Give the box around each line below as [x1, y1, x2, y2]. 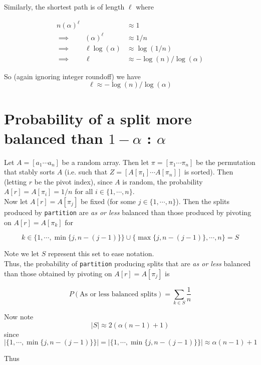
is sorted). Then [184, 166, 233, 177]
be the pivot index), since [34, 176, 113, 187]
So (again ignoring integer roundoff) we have [4, 71, 141, 81]
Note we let [4, 248, 39, 259]
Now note [4, 311, 34, 322]
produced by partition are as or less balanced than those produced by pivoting [4, 207, 251, 217]
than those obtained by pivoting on [4, 268, 112, 278]
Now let [4, 196, 28, 206]
